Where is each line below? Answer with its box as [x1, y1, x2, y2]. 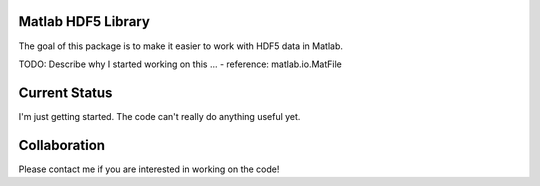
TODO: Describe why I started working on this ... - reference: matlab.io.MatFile [18, 58, 342, 70]
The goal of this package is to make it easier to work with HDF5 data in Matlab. [18, 40, 344, 52]
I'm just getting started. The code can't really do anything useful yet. [18, 110, 301, 122]
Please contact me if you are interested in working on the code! [18, 163, 280, 175]
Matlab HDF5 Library [18, 13, 150, 30]
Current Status [18, 84, 113, 101]
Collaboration [18, 136, 105, 154]
